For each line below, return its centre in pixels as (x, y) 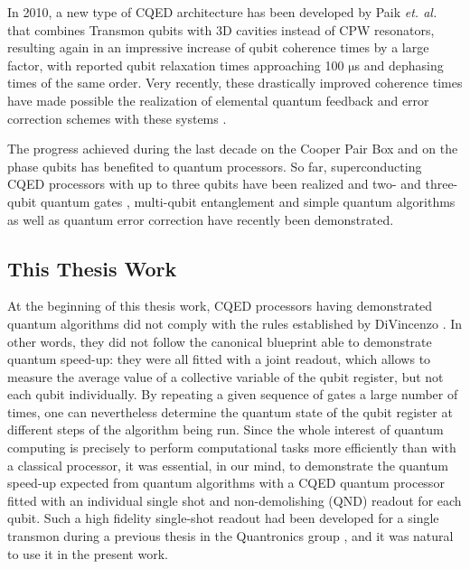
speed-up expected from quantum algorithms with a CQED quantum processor (226, 483)
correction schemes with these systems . (117, 118)
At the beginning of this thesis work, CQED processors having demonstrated (220, 306)
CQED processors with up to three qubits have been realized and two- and (214, 184)
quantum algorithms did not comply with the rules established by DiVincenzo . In (235, 323)
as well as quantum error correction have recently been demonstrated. (201, 219)
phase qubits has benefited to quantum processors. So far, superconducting (215, 166)
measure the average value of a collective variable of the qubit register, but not (226, 376)
